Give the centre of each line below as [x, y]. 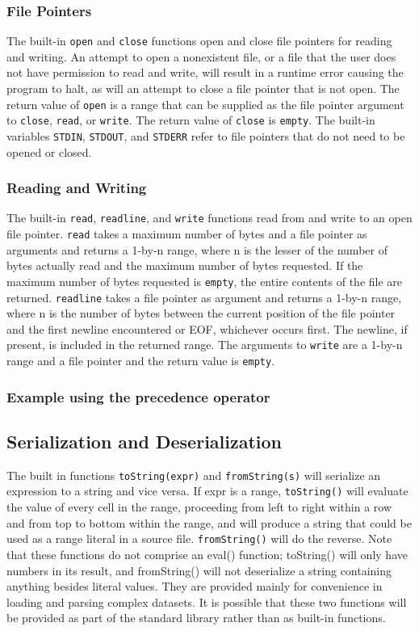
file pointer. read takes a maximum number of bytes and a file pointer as [187, 234]
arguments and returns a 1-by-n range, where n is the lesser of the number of [197, 249]
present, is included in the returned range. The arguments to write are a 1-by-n [205, 345]
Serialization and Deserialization [145, 441]
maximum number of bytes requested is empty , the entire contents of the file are [205, 281]
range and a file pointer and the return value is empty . [141, 361]
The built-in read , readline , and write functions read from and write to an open [209, 218]
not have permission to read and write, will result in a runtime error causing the [205, 72]
